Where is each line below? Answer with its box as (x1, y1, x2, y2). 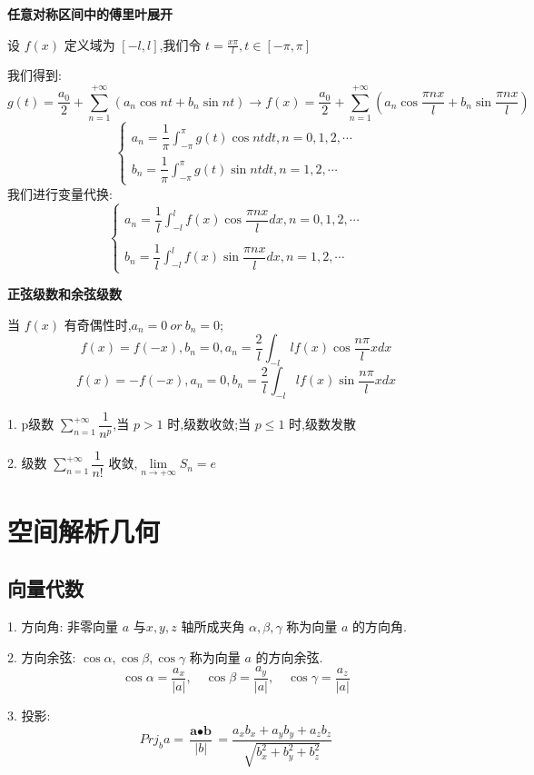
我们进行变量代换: (7, 184, 113, 203)
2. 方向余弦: (7, 647, 76, 666)
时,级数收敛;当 (167, 414, 252, 433)
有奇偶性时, (64, 314, 132, 333)
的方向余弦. (255, 647, 323, 666)
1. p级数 (7, 414, 54, 433)
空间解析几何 (7, 512, 161, 549)
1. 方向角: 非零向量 (7, 617, 119, 636)
